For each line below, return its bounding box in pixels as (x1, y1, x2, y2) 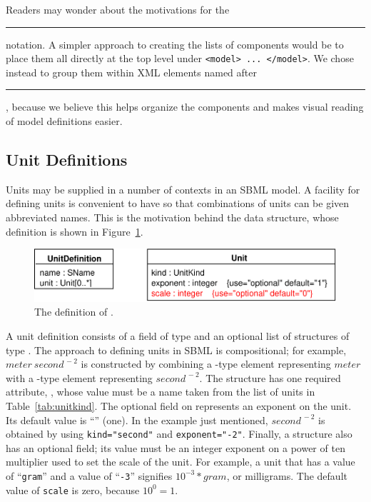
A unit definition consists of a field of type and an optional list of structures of (6, 328, 350, 343)
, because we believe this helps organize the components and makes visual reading (6, 99, 364, 114)
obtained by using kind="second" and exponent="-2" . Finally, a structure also (6, 426, 352, 441)
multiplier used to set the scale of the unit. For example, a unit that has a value (6, 454, 355, 469)
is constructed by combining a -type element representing (81, 356, 331, 371)
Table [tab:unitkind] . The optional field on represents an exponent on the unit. (6, 398, 352, 413)
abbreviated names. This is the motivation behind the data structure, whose (6, 210, 339, 225)
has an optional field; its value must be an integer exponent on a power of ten (6, 440, 345, 455)
